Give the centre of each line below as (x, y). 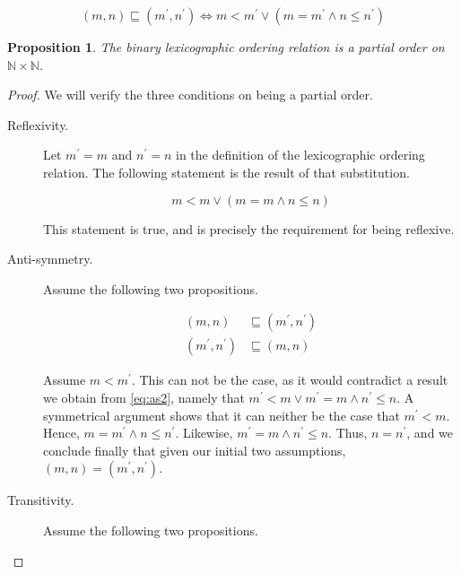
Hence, (61, 433)
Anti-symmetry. (50, 259)
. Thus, (348, 433)
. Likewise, (204, 433)
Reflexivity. (38, 124)
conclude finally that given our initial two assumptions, (195, 450)
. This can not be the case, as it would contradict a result (290, 380)
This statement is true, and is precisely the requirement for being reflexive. (249, 228)
